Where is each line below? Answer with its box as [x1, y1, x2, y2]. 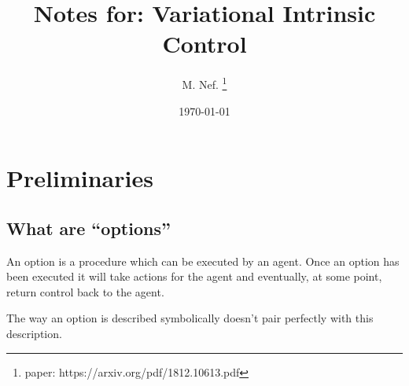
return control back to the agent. [6, 283, 164, 300]
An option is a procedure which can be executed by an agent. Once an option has [6, 252, 400, 269]
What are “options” [6, 215, 171, 240]
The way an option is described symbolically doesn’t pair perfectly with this [6, 310, 374, 326]
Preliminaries [6, 162, 153, 194]
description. [6, 325, 62, 341]
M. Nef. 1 [182, 74, 227, 92]
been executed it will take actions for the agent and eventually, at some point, [6, 268, 382, 285]
